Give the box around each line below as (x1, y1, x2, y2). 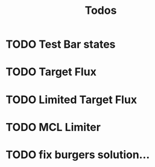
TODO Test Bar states (5, 37, 116, 51)
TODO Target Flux (5, 65, 97, 79)
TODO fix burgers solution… (5, 148, 150, 162)
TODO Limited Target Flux (5, 93, 137, 106)
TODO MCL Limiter (5, 120, 101, 134)
